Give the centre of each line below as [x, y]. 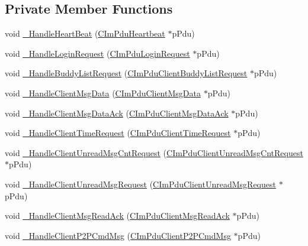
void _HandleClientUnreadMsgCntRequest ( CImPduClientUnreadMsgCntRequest [154, 152]
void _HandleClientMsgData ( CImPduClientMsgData [103, 93]
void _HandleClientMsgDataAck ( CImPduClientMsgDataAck [117, 113]
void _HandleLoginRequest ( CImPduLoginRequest [97, 53]
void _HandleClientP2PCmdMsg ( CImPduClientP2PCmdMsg [118, 235]
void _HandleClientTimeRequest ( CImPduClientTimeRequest [118, 133]
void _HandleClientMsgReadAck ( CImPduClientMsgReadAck [117, 216]
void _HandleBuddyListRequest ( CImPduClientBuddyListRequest [126, 73]
